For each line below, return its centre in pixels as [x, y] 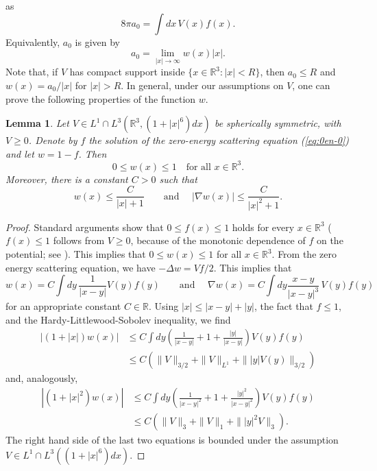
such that [178, 179]
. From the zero [304, 254]
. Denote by [53, 140]
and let [20, 153]
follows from [79, 240]
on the [330, 240]
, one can [311, 85]
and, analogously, [42, 378]
